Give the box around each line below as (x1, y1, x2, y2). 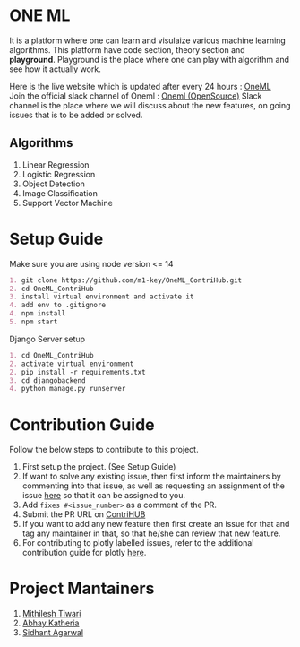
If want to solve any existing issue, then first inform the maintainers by (21, 471, 282, 482)
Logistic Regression (21, 168, 96, 179)
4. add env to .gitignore (9, 301, 106, 310)
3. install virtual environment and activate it (9, 292, 194, 301)
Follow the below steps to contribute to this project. (9, 444, 199, 455)
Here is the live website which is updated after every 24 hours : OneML (9, 81, 271, 91)
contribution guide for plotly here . (21, 548, 147, 558)
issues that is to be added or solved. (9, 109, 143, 120)
